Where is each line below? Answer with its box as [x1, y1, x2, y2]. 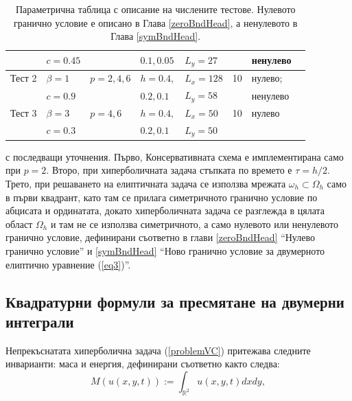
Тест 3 [10, 106, 37, 120]
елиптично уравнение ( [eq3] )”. [5, 257, 131, 271]
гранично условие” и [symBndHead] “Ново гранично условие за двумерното [5, 243, 325, 257]
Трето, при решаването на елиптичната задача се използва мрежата [5, 176, 286, 191]
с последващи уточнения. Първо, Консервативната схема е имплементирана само [5, 149, 344, 163]
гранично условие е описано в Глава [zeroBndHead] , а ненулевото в [14, 15, 298, 30]
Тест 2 [10, 71, 37, 85]
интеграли [5, 310, 74, 332]
